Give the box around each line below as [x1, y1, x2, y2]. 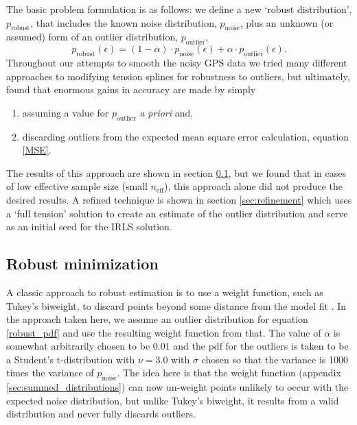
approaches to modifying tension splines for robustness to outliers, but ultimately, [6, 69, 350, 83]
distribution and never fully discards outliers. [6, 406, 196, 421]
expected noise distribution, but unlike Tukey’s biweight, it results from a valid [6, 393, 339, 407]
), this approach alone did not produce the [164, 179, 343, 193]
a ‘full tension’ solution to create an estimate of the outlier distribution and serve [6, 206, 348, 220]
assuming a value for [22, 105, 109, 119]
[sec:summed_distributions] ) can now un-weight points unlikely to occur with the [6, 380, 349, 394]
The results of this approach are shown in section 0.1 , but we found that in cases [6, 165, 346, 180]
